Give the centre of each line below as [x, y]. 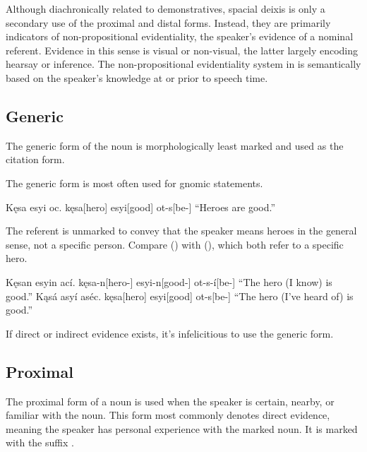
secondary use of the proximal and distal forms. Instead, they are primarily [168, 22]
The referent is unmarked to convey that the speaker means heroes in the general [181, 231]
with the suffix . [40, 442]
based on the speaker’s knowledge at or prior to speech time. [137, 77]
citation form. [35, 159]
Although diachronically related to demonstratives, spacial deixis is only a [166, 8]
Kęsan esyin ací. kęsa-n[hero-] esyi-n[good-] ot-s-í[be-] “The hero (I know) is [169, 281]
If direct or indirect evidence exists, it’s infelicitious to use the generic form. [170, 333]
